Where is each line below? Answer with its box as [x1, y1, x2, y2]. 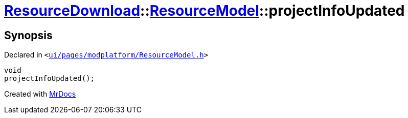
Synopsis [4, 28, 53, 42]
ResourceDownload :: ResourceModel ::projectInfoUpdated [4, 2, 405, 19]
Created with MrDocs [4, 90, 76, 99]
